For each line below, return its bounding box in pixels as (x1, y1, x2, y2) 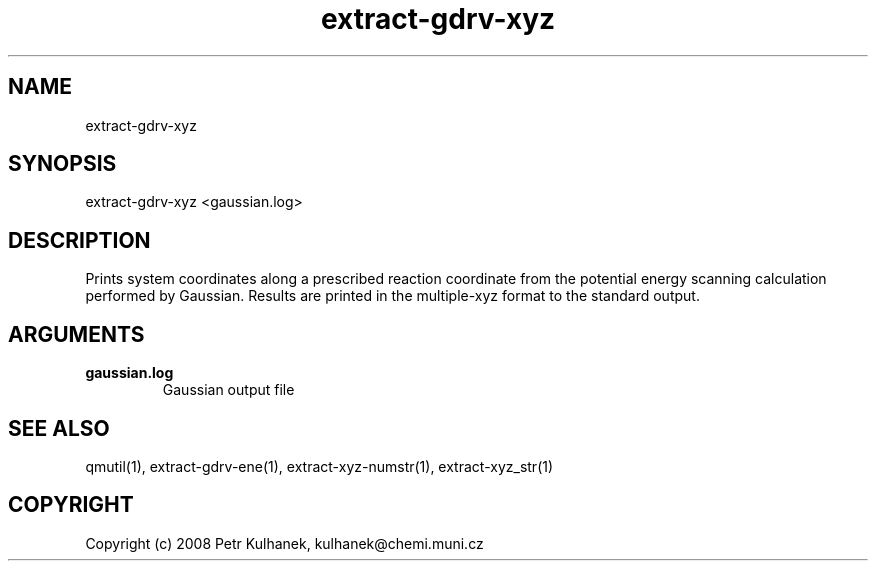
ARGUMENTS (8, 321, 145, 347)
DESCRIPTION (8, 227, 151, 253)
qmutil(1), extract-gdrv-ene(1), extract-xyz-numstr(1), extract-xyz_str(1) (85, 457, 554, 475)
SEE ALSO (8, 415, 110, 441)
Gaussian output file (162, 381, 295, 399)
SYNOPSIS (8, 151, 117, 177)
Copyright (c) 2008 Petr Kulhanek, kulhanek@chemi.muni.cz (85, 534, 484, 552)
